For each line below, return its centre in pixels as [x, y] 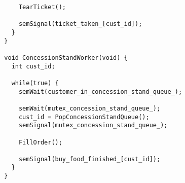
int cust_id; [33, 66]
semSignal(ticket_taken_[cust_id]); [80, 24]
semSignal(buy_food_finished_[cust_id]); [89, 159]
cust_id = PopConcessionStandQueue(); [84, 117]
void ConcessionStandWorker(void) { [66, 58]
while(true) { [35, 83]
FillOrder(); [40, 142]
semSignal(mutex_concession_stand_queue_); [93, 125]
